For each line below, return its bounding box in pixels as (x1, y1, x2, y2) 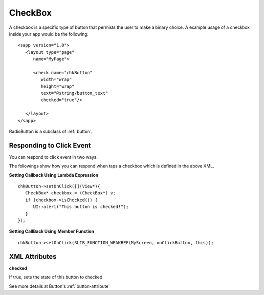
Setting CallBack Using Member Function (9, 229, 95, 234)
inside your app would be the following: (9, 31, 88, 37)
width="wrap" (41, 77, 72, 83)
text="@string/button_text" (41, 90, 109, 96)
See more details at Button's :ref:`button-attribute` (9, 283, 110, 289)
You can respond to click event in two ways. (9, 154, 98, 160)
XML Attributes (9, 252, 57, 261)
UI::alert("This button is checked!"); (33, 204, 129, 210)
